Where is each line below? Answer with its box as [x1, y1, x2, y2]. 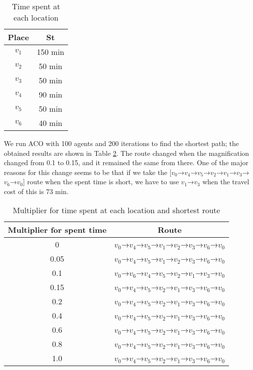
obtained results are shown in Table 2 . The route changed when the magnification [4, 148, 249, 158]
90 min [39, 89, 63, 100]
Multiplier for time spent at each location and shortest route [13, 204, 220, 216]
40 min [39, 117, 63, 128]
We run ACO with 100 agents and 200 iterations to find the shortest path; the [4, 138, 239, 148]
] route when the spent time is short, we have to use [23, 176, 179, 187]
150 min [37, 46, 65, 57]
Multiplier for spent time [8, 223, 107, 235]
